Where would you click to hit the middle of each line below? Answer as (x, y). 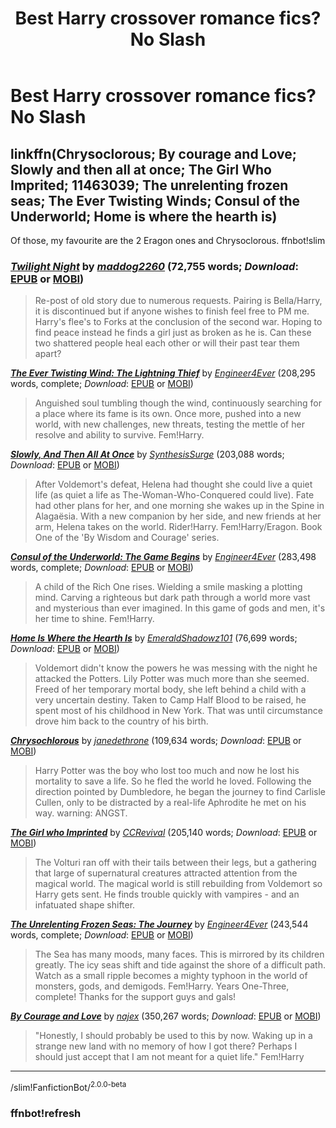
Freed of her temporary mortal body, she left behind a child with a (170, 689)
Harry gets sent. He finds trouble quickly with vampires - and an (167, 894)
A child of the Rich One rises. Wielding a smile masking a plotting (168, 587)
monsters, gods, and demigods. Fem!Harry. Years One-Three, (162, 986)
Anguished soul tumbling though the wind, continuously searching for (178, 403)
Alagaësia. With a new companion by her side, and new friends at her (178, 516)
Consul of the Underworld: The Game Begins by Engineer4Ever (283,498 (163, 557)
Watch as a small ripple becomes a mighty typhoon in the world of (171, 976)
